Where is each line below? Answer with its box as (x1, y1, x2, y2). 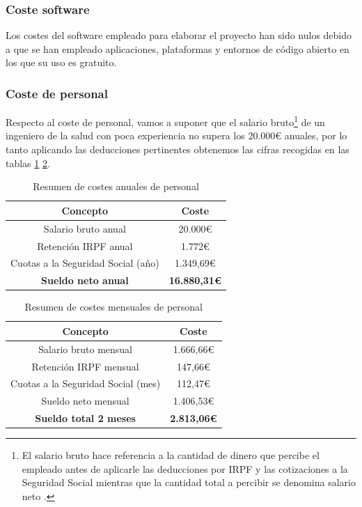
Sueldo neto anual (40, 273, 129, 288)
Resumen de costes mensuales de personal (24, 299, 203, 314)
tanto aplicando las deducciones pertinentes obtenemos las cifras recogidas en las (6, 142, 349, 157)
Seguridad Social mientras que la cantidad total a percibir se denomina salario (22, 475, 356, 490)
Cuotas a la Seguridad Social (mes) (10, 376, 161, 391)
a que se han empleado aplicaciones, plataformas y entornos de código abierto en (6, 41, 349, 56)
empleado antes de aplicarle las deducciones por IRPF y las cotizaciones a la (22, 461, 348, 476)
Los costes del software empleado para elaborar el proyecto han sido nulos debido (6, 28, 352, 42)
